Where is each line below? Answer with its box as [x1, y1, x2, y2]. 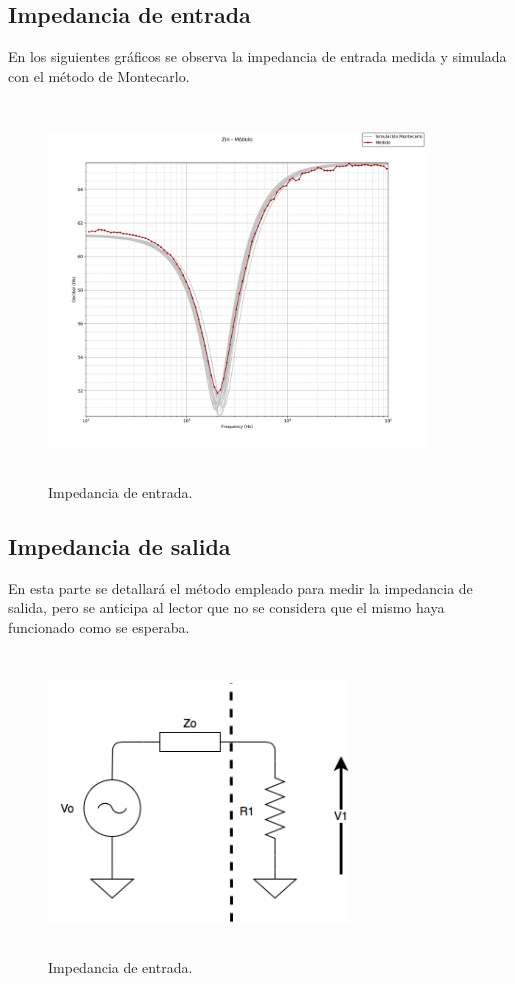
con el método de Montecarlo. [8, 65, 190, 86]
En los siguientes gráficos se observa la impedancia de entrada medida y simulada [8, 46, 507, 67]
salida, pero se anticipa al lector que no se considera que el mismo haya [8, 597, 445, 618]
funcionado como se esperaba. [8, 616, 190, 637]
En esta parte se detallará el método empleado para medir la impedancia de [8, 577, 473, 598]
